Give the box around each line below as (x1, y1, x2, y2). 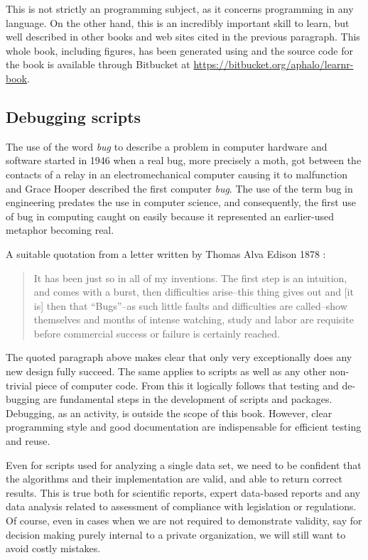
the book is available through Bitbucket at (6, 57, 190, 72)
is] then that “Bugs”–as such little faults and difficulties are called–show (33, 298, 347, 313)
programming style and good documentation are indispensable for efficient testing (6, 419, 362, 434)
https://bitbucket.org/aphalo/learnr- (193, 57, 354, 72)
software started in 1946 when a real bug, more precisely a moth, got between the (6, 153, 362, 168)
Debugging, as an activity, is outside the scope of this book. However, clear (6, 405, 332, 420)
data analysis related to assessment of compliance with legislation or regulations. (6, 499, 357, 514)
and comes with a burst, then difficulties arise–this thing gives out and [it (33, 284, 354, 299)
